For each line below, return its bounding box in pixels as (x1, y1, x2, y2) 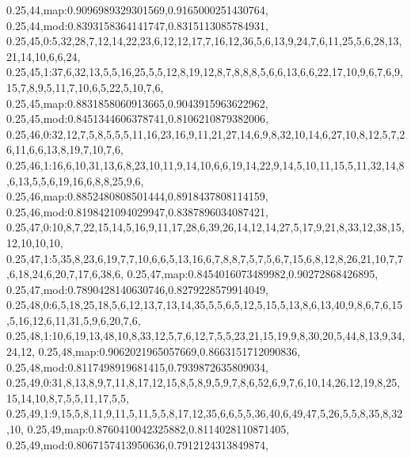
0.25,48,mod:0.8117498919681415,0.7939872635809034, (6, 358, 268, 375)
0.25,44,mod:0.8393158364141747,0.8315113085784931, (6, 17, 268, 33)
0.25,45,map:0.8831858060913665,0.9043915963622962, (6, 94, 268, 111)
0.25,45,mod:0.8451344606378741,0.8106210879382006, (6, 110, 268, 127)
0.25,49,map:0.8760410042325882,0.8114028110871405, (27, 421, 290, 437)
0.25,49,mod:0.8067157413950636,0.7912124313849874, (6, 436, 268, 452)
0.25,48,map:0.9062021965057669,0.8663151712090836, (38, 343, 301, 360)
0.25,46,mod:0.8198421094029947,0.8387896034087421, (6, 203, 268, 219)
